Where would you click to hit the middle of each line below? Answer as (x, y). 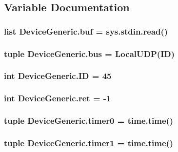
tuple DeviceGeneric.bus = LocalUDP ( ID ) (89, 53)
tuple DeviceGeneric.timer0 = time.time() (89, 121)
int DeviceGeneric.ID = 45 (58, 76)
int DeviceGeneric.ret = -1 (58, 98)
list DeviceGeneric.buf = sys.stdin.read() (86, 31)
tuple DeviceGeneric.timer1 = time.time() (89, 142)
